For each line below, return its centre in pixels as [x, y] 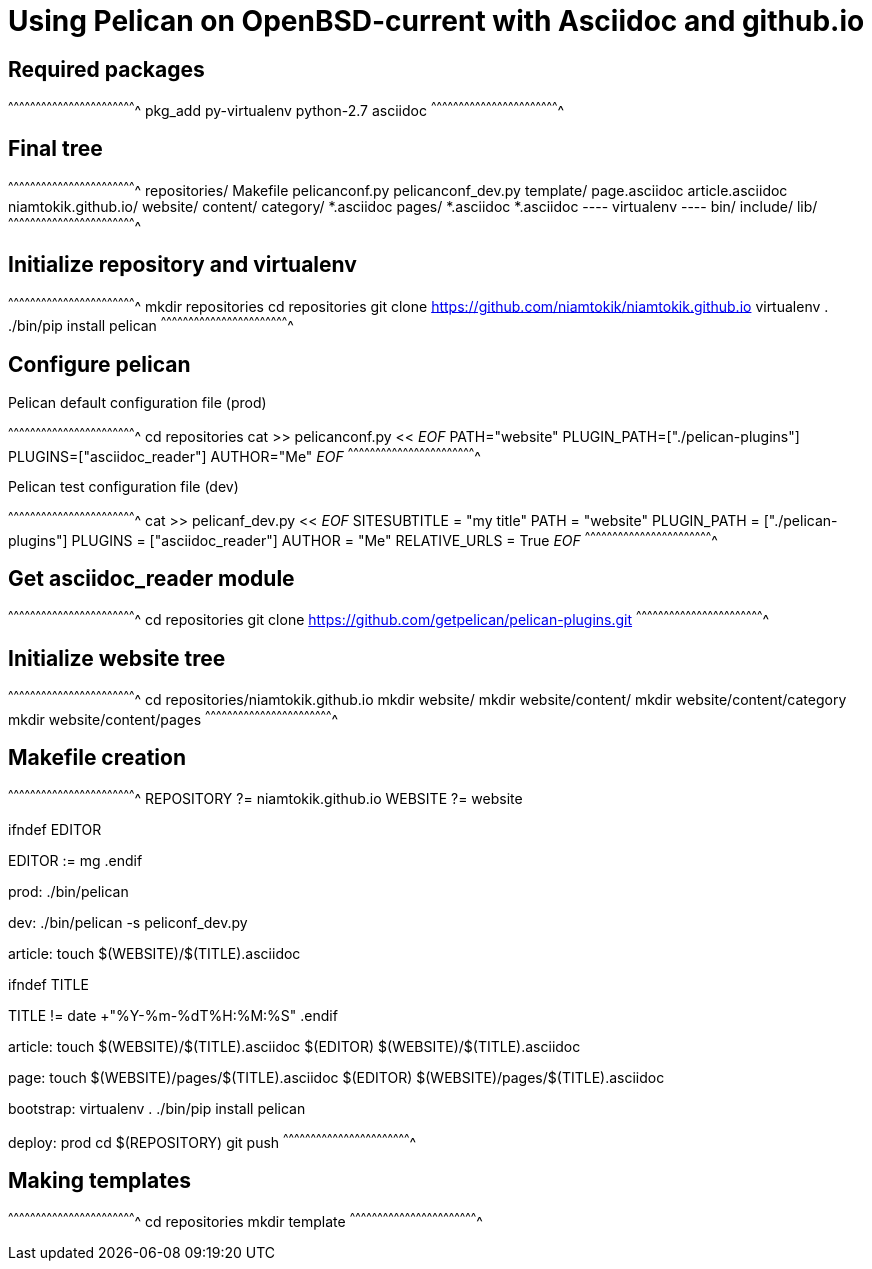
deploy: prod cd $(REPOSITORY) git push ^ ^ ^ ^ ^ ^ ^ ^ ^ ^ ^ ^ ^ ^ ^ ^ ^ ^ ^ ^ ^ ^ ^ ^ [212, 1140]
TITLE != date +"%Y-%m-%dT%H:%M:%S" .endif [173, 1015]
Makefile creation [97, 757]
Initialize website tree [117, 658]
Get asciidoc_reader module [151, 579]
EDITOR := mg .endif [75, 860]
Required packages [106, 69]
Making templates [99, 1180]
